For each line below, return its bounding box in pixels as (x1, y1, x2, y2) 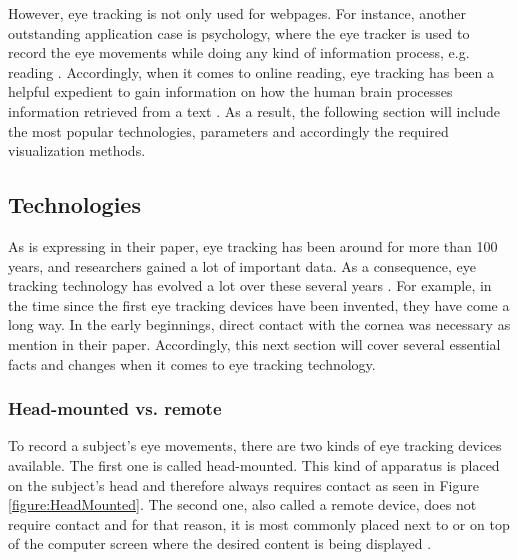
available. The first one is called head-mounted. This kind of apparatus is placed (8, 454, 500, 475)
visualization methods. (8, 140, 146, 161)
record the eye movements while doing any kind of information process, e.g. (8, 42, 470, 63)
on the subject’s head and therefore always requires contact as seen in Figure (8, 474, 479, 495)
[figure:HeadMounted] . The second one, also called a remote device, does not (8, 494, 477, 515)
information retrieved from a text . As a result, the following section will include (8, 100, 500, 121)
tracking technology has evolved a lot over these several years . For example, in (8, 275, 492, 296)
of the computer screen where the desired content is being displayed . (8, 533, 432, 554)
